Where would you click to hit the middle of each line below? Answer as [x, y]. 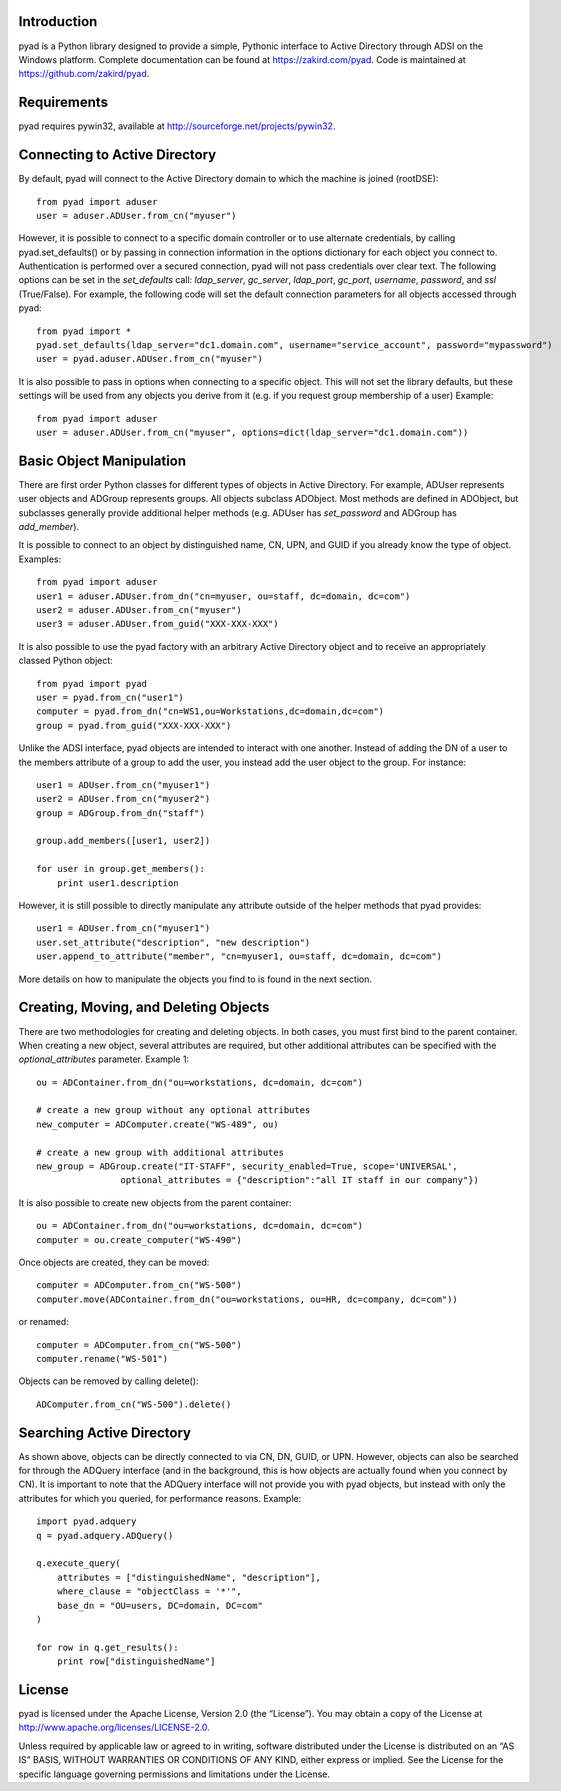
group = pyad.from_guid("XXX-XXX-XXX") [134, 725]
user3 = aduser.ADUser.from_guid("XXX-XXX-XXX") [157, 624]
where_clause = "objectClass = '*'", [149, 1591]
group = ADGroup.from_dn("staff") [120, 813]
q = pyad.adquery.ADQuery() [105, 1535]
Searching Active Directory [105, 1432]
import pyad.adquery [86, 1521]
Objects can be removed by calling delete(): [108, 1381]
